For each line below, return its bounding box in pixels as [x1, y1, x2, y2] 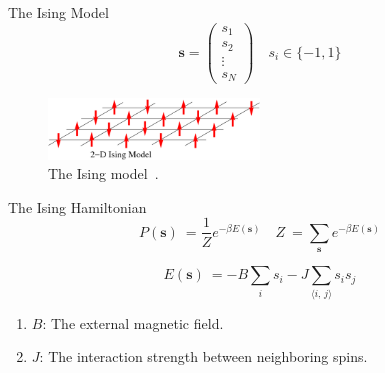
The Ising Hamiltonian [8, 196, 147, 217]
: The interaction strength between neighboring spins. [39, 346, 368, 367]
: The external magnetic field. [42, 312, 224, 333]
